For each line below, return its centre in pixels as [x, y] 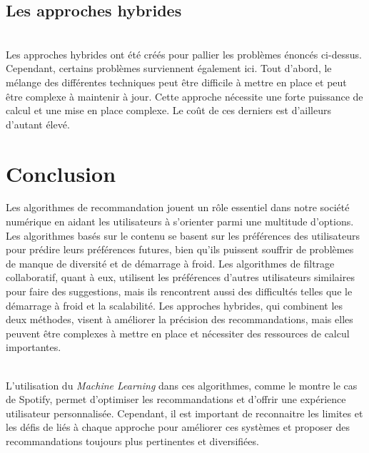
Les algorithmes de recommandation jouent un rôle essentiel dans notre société [178, 207]
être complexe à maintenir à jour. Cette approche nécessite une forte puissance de [184, 96]
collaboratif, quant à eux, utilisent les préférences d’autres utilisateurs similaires [180, 277]
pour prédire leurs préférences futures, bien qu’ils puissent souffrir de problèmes [180, 249]
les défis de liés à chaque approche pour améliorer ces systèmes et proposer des [178, 427]
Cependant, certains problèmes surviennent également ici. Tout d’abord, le [169, 68]
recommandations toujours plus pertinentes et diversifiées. [132, 441]
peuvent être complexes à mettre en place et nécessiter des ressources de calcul [178, 333]
